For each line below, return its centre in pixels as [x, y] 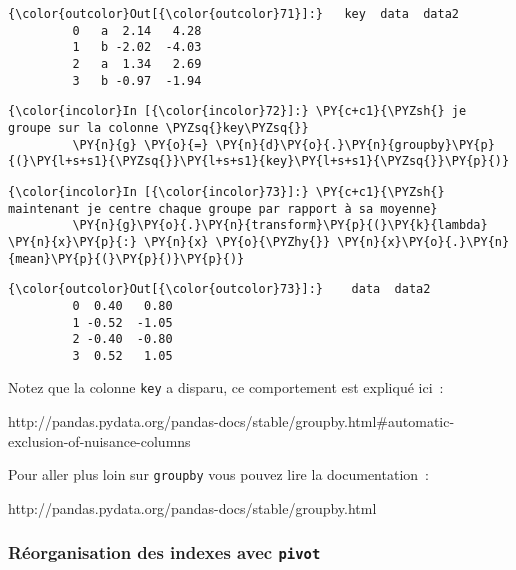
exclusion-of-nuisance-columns [99, 440]
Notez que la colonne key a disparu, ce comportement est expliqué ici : [226, 387]
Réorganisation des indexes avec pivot [164, 552]
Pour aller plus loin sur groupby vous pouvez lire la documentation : [218, 474]
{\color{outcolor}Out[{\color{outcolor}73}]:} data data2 [219, 289]
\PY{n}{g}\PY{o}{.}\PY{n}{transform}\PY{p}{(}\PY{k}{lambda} [280, 225]
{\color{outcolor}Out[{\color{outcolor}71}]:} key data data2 [234, 14]
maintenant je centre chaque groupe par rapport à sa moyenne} [223, 208]
